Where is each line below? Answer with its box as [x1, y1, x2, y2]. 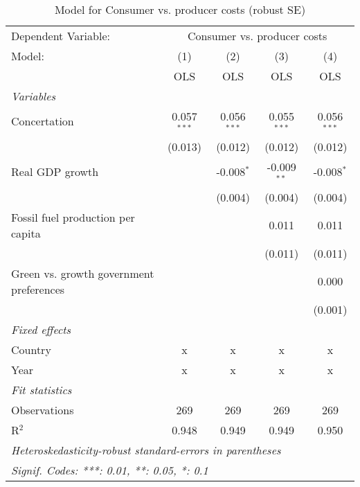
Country [11, 341, 51, 357]
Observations [11, 401, 74, 418]
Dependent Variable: [11, 28, 110, 44]
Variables [11, 88, 56, 104]
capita [11, 224, 41, 241]
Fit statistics [11, 381, 72, 398]
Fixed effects [11, 321, 71, 337]
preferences [11, 281, 65, 297]
